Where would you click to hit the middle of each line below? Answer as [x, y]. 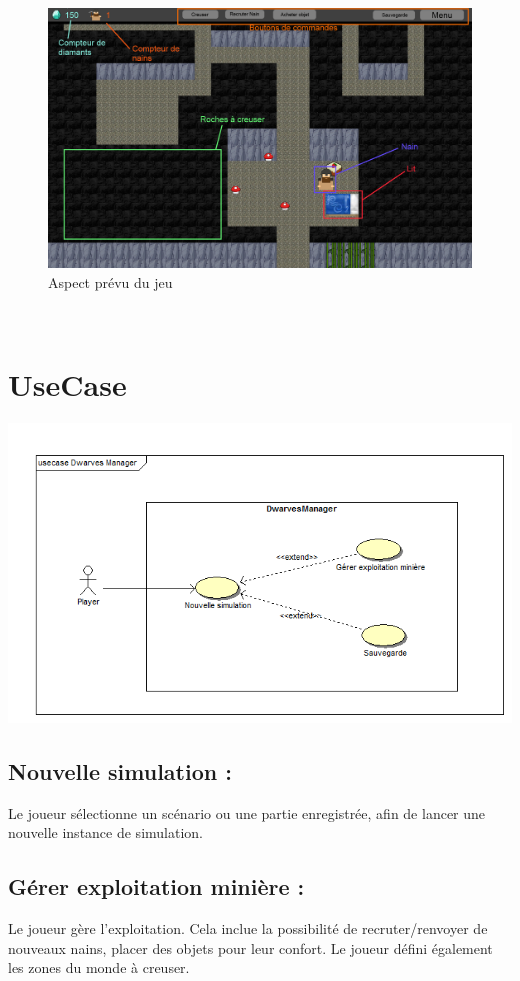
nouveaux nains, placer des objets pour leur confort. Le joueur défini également [250, 947]
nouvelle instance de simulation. [105, 832]
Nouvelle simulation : [120, 770]
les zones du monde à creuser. [99, 967]
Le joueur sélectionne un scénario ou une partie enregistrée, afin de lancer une [247, 812]
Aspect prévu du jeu [110, 282]
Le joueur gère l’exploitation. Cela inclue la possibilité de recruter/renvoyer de [248, 928]
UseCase [67, 384]
